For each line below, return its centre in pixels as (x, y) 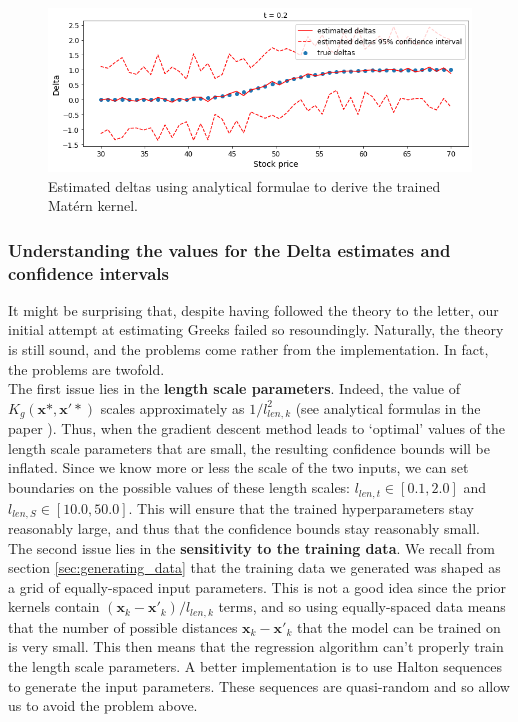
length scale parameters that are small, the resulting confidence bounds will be (249, 447)
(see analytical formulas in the (388, 407)
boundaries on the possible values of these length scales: (179, 487)
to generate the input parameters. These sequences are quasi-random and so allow (259, 685)
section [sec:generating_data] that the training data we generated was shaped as (254, 567)
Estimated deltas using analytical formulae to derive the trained (244, 185)
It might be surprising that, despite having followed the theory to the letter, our (253, 309)
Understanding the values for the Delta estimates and (229, 249)
